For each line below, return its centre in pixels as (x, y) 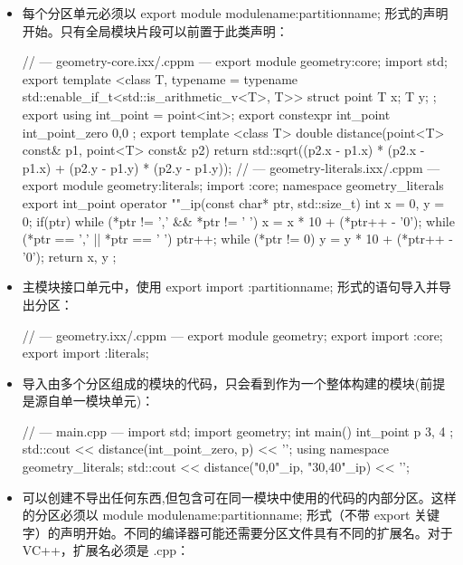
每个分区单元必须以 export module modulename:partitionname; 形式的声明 (235, 13)
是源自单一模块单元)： (88, 401)
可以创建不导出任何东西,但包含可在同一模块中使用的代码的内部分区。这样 (239, 497)
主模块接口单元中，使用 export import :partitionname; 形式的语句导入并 (231, 287)
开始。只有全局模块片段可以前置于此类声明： (155, 30)
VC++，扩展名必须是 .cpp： (106, 550)
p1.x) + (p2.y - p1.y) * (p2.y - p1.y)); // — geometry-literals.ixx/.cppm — (231, 167)
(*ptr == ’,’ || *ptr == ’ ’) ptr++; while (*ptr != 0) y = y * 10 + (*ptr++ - (238, 239)
